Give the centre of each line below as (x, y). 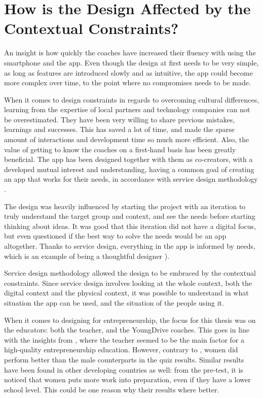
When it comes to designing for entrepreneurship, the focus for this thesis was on (130, 320)
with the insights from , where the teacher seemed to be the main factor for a (124, 339)
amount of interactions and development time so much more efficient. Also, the (127, 139)
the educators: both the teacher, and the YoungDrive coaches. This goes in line (127, 330)
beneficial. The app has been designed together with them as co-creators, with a (128, 159)
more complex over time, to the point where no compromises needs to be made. (127, 82)
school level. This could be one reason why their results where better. (112, 389)
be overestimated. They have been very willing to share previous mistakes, (120, 119)
